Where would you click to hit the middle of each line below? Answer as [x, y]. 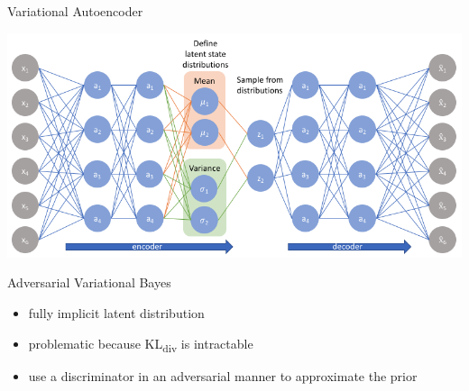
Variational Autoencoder [75, 11]
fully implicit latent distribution [116, 312]
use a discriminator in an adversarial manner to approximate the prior [223, 375]
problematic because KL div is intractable [141, 344]
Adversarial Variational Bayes [89, 282]
